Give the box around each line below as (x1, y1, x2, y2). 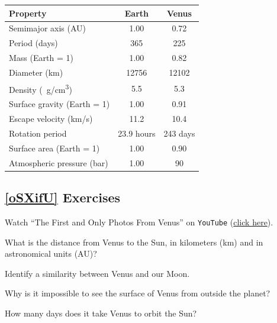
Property (9, 7, 47, 19)
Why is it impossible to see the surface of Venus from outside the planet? (5, 287, 270, 299)
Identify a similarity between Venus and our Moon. (5, 267, 190, 279)
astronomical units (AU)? (5, 247, 97, 260)
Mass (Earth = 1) (9, 51, 73, 64)
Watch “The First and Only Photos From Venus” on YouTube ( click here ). (5, 215, 273, 228)
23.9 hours (118, 127, 156, 139)
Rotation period (9, 127, 67, 139)
